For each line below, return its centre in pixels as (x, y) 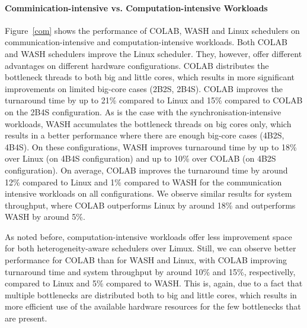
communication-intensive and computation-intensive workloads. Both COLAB (146, 42)
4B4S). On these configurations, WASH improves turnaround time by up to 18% (151, 146)
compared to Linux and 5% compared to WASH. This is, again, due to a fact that (154, 283)
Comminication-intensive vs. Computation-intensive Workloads (136, 7)
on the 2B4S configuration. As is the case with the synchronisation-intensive (143, 111)
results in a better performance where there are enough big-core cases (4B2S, (145, 135)
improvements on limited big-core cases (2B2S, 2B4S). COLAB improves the (144, 88)
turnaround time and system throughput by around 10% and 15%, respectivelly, (150, 271)
